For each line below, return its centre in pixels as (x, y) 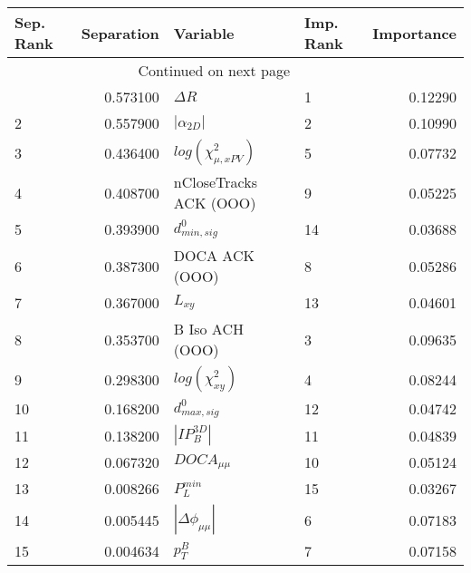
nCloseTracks (216, 182)
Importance (414, 33)
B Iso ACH (208, 329)
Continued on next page (214, 70)
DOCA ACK (214, 255)
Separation (120, 33)
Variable (204, 33)
